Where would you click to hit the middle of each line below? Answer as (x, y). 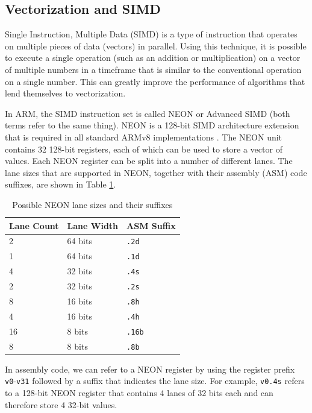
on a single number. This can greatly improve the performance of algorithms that (155, 81)
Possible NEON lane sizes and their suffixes (92, 204)
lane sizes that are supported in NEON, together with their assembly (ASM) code (156, 172)
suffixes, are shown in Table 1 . (61, 184)
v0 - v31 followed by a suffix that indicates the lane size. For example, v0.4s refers (155, 381)
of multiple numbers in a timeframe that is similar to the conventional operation (153, 69)
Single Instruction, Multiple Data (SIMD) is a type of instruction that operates (151, 34)
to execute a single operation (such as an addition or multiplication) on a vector (153, 58)
